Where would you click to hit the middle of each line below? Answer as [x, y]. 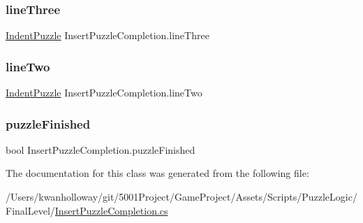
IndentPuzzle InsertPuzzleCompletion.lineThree [108, 35]
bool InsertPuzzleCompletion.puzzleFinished [101, 149]
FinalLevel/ [30, 210]
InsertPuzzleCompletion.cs [111, 210]
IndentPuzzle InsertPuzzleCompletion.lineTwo [104, 93]
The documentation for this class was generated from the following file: [157, 173]
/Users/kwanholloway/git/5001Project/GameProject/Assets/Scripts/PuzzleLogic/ [181, 197]
